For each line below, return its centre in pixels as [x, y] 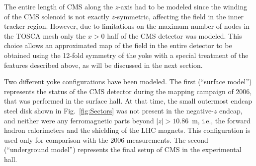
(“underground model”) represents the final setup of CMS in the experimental [123, 149]
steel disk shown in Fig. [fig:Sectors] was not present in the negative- [109, 110]
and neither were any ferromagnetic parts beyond [79, 120]
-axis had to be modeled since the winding [183, 6]
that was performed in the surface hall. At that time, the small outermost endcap [128, 101]
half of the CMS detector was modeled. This [174, 35]
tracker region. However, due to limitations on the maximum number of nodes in [127, 26]
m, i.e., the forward [221, 120]
